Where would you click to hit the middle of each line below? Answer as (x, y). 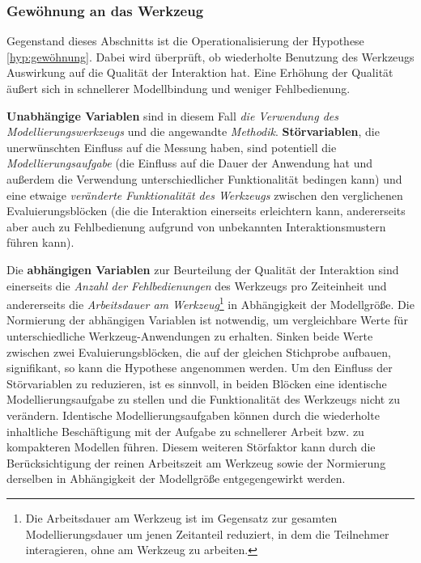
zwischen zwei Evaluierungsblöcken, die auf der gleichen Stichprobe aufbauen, (199, 351)
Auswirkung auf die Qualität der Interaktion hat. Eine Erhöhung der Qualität (200, 72)
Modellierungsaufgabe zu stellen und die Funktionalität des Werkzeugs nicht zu (203, 399)
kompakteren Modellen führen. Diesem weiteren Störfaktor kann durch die (191, 447)
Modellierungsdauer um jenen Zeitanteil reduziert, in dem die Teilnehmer (207, 533)
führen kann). (40, 242)
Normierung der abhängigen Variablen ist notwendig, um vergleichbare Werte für (207, 320)
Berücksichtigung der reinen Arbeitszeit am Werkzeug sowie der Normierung (196, 462)
